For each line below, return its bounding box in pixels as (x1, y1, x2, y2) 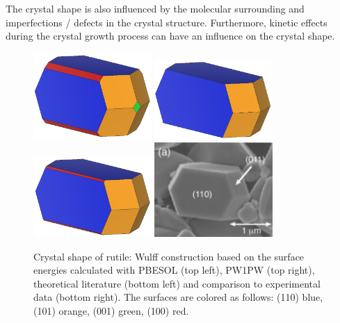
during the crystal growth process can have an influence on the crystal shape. (6, 28, 335, 43)
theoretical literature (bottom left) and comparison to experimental (33, 276, 321, 290)
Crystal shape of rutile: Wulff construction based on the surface (33, 249, 305, 263)
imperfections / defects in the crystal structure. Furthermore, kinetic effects (6, 15, 327, 29)
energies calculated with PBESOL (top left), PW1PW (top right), (33, 263, 315, 277)
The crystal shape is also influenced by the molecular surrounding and (6, 1, 305, 15)
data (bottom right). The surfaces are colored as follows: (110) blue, (33, 290, 323, 304)
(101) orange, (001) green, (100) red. (33, 304, 189, 318)
